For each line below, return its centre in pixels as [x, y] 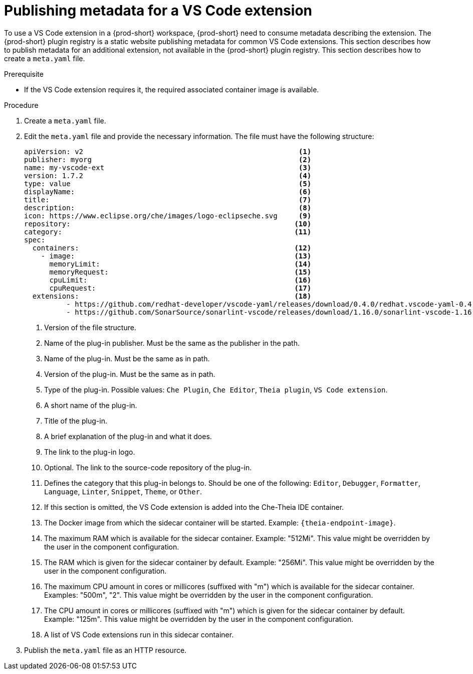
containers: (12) [172, 248]
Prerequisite [24, 74]
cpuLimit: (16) [180, 280]
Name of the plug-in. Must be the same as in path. [127, 358]
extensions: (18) [172, 296]
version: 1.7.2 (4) [168, 175]
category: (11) [168, 232]
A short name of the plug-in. [91, 405]
